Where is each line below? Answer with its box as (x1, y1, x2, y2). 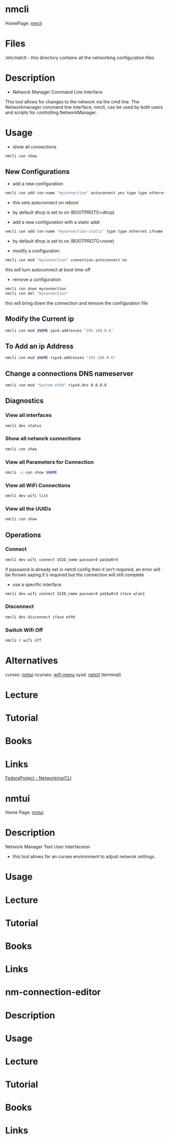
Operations (5, 530, 41, 539)
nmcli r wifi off (5, 638, 42, 643)
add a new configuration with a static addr (12, 219, 101, 225)
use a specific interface (12, 581, 62, 587)
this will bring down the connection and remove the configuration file (5, 300, 148, 306)
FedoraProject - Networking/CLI (5, 775, 72, 781)
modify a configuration (12, 248, 60, 254)
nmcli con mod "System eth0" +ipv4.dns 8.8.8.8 (5, 383, 107, 388)
